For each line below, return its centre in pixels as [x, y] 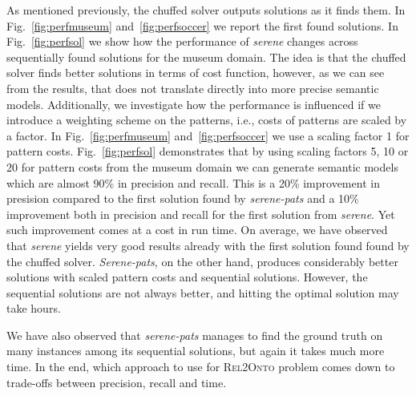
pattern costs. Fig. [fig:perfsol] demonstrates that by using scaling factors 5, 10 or [208, 151]
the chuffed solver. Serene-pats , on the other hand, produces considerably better [202, 261]
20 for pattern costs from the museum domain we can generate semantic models [202, 166]
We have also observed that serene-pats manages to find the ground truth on [195, 335]
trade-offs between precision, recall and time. [117, 382]
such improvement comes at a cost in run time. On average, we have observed [197, 230]
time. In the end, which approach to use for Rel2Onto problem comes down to [201, 367]
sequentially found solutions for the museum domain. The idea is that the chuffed [206, 57]
